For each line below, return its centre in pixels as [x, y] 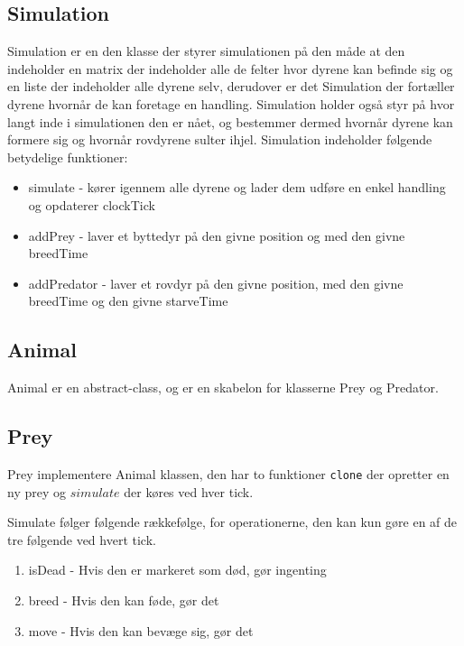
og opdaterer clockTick [92, 204]
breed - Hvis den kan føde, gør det [124, 600]
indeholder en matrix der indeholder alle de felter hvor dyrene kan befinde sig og [230, 68]
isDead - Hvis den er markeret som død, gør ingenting [177, 570]
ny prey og [37, 491]
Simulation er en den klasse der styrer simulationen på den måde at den [206, 51]
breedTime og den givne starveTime [128, 301]
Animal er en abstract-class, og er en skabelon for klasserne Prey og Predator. [223, 388]
